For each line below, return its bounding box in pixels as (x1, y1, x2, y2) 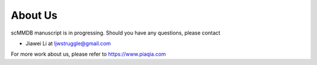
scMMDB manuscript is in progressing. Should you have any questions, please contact (11, 29, 221, 36)
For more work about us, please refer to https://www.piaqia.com (11, 50, 167, 58)
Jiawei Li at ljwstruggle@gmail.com (25, 40, 111, 47)
